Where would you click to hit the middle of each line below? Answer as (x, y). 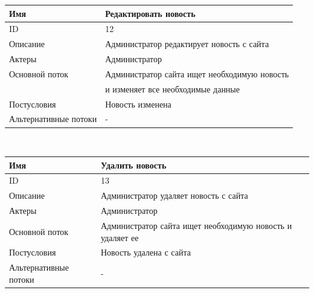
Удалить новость (133, 165)
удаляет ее (120, 237)
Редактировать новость (150, 13)
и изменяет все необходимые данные (172, 89)
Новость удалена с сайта (146, 252)
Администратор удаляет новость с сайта (174, 195)
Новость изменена (138, 104)
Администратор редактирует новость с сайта (187, 44)
